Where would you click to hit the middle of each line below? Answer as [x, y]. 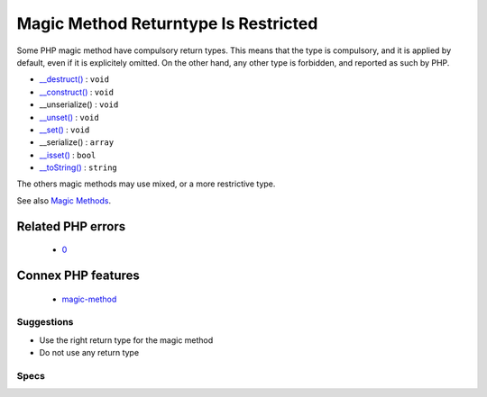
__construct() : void [77, 92]
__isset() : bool [68, 155]
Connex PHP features [78, 276]
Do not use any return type [89, 353]
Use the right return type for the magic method [126, 340]
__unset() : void [69, 117]
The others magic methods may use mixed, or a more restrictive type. [146, 184]
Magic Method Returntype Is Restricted [167, 23]
